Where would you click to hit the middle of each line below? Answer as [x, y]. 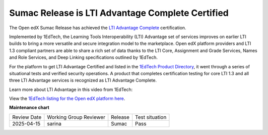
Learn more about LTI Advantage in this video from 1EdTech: [71, 90]
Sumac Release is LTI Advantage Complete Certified [119, 13]
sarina [54, 124]
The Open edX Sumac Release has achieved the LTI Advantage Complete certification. [98, 28]
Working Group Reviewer [76, 117]
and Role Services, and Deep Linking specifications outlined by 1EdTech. [83, 57]
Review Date [27, 117]
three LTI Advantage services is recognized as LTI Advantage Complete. [83, 80]
